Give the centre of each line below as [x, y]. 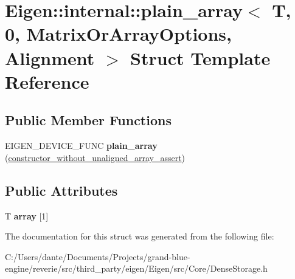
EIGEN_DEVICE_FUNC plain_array [81, 146]
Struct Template [200, 57]
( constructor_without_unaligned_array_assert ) [95, 157]
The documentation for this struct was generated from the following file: [140, 236]
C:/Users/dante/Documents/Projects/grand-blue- [98, 256]
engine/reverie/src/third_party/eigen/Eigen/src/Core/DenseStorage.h [136, 268]
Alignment [50, 57]
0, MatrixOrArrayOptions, [118, 34]
